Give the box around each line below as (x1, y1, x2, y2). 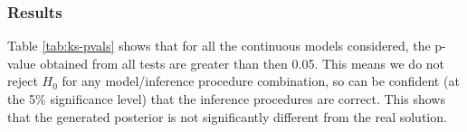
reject (7, 71, 38, 90)
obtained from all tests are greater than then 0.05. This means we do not (40, 53, 445, 72)
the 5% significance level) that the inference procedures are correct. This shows (7, 90, 445, 108)
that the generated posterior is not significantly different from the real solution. (7, 107, 447, 126)
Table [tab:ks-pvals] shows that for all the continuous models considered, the (7, 36, 431, 55)
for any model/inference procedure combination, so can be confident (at (62, 71, 460, 90)
